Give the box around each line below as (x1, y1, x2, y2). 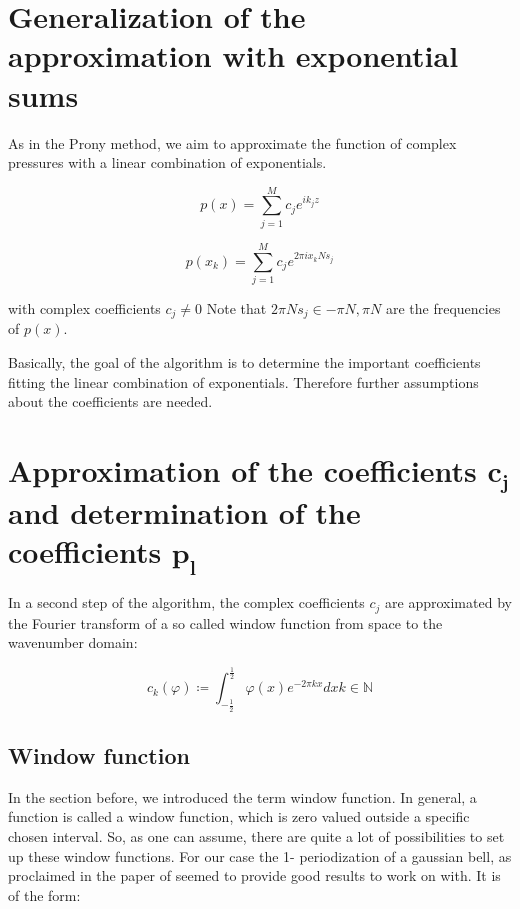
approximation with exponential (8, 35, 459, 76)
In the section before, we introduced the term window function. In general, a (8, 786, 477, 807)
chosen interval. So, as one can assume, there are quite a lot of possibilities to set (8, 825, 505, 846)
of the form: (8, 884, 81, 905)
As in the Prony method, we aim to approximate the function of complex (8, 132, 457, 153)
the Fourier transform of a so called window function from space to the (8, 612, 443, 633)
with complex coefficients (8, 297, 161, 318)
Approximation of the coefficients (8, 449, 477, 490)
